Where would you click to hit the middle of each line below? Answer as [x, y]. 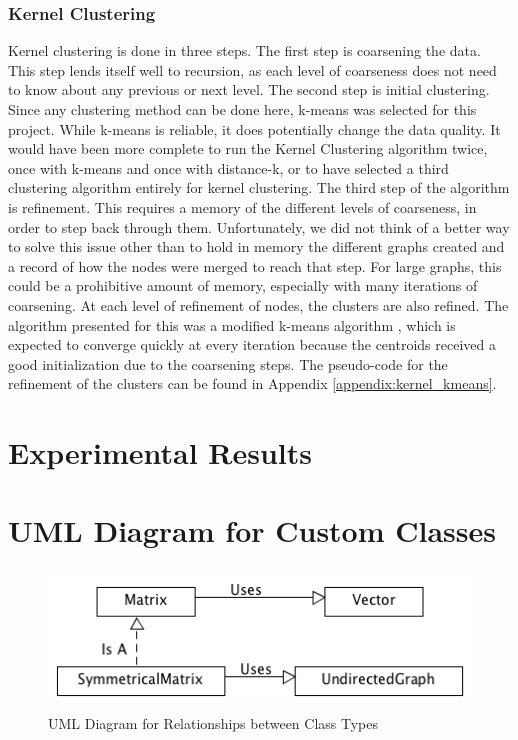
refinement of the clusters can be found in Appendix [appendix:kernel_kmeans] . [252, 383]
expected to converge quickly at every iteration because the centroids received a [252, 344]
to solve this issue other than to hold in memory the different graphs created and [256, 246]
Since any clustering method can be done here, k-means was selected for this [242, 109]
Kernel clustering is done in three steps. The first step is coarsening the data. [244, 50]
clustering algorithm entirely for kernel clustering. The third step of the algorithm [259, 187]
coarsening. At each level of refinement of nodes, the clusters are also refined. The [258, 304]
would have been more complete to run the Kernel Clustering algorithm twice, [248, 148]
